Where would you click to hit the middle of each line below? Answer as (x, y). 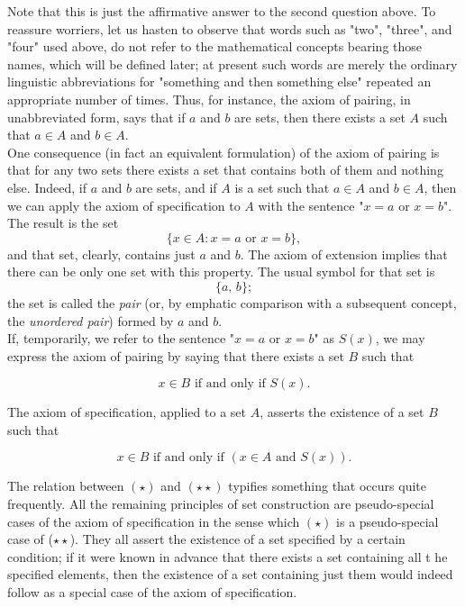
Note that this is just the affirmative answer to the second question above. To (222, 11)
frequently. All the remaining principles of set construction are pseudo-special (221, 504)
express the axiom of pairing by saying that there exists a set (176, 355)
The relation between (66, 486)
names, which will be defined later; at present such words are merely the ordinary (232, 63)
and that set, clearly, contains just (101, 254)
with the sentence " (311, 205)
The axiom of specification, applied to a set (127, 412)
